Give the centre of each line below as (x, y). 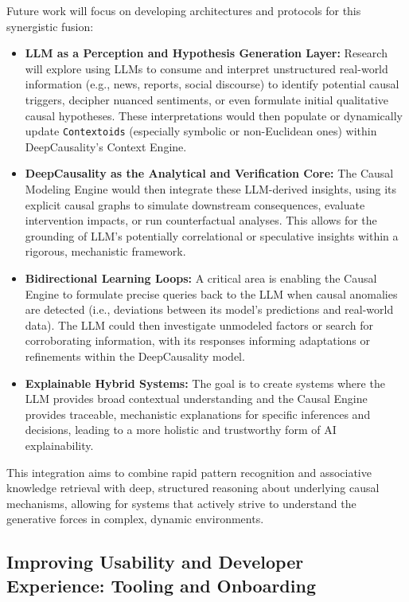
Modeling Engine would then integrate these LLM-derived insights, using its (210, 189)
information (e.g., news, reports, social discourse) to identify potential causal (212, 84)
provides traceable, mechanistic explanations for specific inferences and (198, 414)
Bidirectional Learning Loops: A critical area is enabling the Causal (201, 278)
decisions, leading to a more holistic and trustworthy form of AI (181, 430)
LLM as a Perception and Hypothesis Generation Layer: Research (206, 53)
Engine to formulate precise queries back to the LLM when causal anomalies (211, 293)
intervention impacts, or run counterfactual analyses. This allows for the (201, 220)
